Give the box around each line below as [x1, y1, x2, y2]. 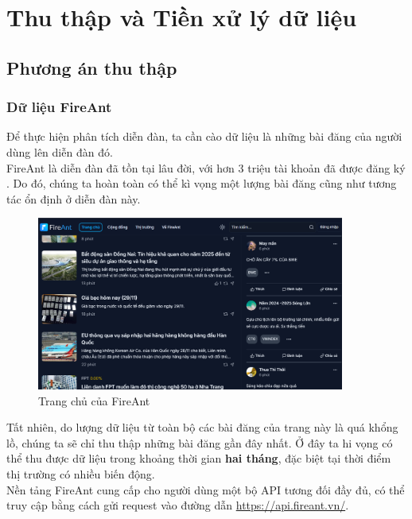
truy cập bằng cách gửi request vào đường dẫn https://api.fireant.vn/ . [6, 497, 349, 513]
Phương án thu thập [6, 55, 177, 79]
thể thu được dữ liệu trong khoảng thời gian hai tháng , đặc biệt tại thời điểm [6, 450, 391, 467]
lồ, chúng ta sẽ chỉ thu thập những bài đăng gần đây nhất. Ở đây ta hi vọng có [6, 434, 393, 451]
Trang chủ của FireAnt [38, 392, 150, 409]
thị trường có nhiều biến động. [6, 466, 155, 482]
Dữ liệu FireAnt [6, 97, 112, 117]
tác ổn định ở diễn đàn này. [6, 190, 141, 207]
